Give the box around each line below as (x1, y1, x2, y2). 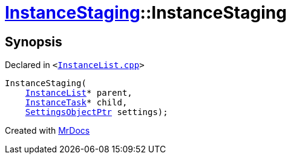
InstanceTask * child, (25, 98, 128, 108)
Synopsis (5, 34, 62, 49)
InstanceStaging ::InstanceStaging (5, 2, 287, 23)
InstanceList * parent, (25, 88, 132, 98)
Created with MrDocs (5, 125, 90, 136)
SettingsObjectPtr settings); (25, 107, 168, 117)
